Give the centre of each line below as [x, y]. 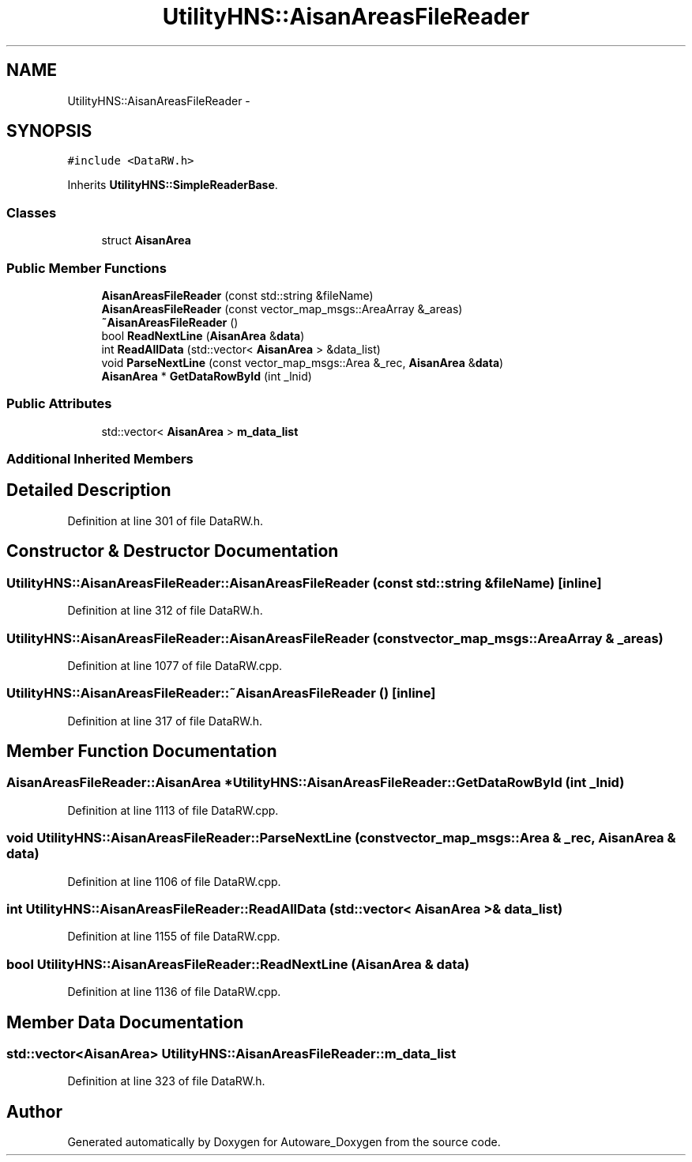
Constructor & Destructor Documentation [173, 551]
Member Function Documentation [142, 751]
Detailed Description [89, 490]
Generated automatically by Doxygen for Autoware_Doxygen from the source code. [284, 1142]
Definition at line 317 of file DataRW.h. [165, 721]
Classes [32, 212]
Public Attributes [59, 404]
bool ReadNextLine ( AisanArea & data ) [203, 335]
